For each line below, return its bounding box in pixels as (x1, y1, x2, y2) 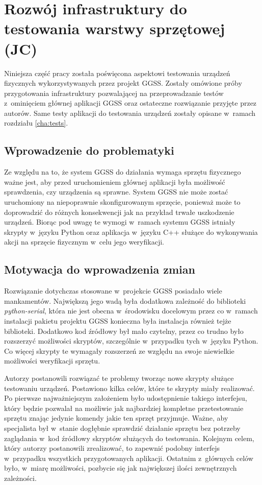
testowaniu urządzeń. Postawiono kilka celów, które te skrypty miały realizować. (4, 382, 255, 393)
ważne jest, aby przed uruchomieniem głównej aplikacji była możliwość (4, 176, 225, 187)
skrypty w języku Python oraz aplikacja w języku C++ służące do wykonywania (4, 226, 258, 237)
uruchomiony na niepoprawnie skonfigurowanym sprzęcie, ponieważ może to (4, 197, 241, 207)
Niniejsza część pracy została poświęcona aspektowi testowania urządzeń (4, 67, 230, 78)
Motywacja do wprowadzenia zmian (4, 261, 195, 277)
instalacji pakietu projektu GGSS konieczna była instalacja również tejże (4, 316, 231, 326)
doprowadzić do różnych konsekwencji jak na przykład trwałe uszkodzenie (4, 206, 234, 217)
